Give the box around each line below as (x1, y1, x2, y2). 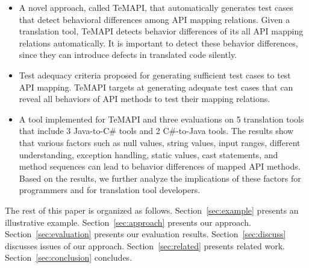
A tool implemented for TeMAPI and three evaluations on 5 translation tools (19, 112, 304, 125)
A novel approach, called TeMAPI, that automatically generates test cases (19, 1, 293, 13)
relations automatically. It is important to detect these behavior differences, (19, 36, 298, 49)
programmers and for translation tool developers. (19, 183, 201, 196)
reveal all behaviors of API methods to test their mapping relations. (19, 92, 270, 105)
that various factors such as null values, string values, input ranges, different (19, 136, 301, 148)
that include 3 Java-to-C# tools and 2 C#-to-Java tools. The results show (19, 124, 294, 137)
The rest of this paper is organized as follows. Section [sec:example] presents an (5, 203, 299, 216)
